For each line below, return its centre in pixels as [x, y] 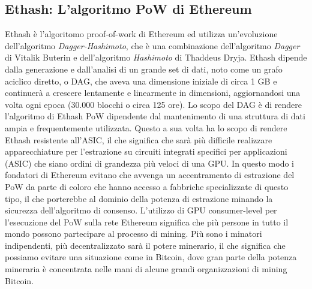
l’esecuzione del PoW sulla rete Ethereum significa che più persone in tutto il [147, 222]
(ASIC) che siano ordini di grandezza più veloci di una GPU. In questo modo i [149, 163]
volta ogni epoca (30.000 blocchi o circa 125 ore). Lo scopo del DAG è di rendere [153, 104]
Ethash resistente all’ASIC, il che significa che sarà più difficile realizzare [139, 139]
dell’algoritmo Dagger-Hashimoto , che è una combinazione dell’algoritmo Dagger [152, 45]
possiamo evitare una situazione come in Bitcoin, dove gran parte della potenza [151, 257]
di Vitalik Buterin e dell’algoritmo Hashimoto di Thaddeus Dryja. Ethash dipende [156, 57]
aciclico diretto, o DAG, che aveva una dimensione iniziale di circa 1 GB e [141, 81]
